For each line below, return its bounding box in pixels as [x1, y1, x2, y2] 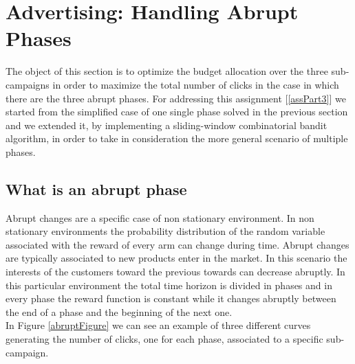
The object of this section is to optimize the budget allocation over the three [6, 64, 328, 78]
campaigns [6, 77, 50, 91]
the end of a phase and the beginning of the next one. [6, 304, 233, 319]
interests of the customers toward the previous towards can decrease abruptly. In [6, 264, 345, 279]
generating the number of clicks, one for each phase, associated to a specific [6, 332, 323, 346]
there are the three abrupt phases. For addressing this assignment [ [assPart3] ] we [6, 91, 346, 105]
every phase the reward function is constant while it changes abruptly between [6, 291, 336, 306]
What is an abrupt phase [6, 178, 187, 199]
